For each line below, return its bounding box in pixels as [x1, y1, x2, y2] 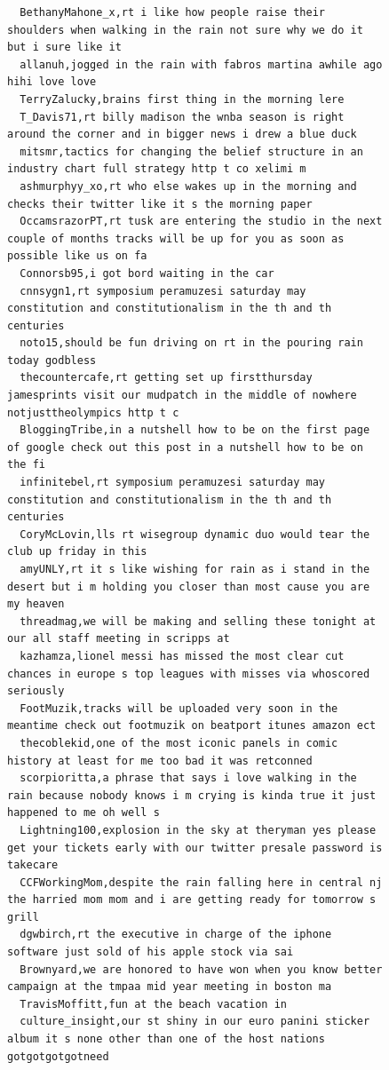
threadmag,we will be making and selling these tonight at [20, 614, 377, 628]
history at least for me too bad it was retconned [7, 754, 313, 767]
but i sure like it [7, 41, 122, 54]
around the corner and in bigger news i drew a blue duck [7, 128, 357, 141]
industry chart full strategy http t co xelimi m [7, 162, 306, 176]
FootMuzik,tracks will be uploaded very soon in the [20, 701, 338, 715]
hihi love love [7, 75, 97, 89]
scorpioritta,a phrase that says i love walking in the [20, 772, 357, 785]
